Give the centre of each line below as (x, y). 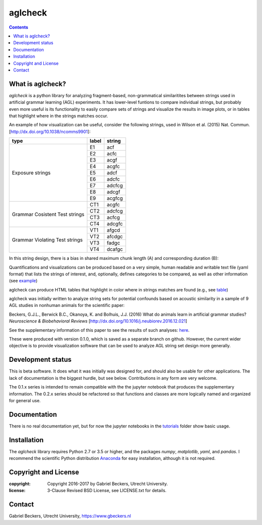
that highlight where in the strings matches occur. (58, 116)
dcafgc (115, 249)
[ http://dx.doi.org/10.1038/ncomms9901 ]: (50, 132)
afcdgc (115, 237)
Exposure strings (31, 173)
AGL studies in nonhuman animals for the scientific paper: (67, 305)
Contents (19, 27)
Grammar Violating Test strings (47, 239)
